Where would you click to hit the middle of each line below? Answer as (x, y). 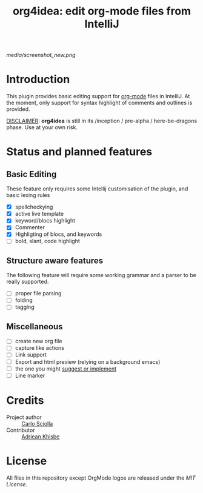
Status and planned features (79, 152)
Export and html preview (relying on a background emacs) (88, 361)
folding (24, 300)
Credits (25, 400)
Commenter (30, 227)
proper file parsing (38, 293)
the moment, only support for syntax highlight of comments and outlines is (99, 103)
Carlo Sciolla (37, 423)
